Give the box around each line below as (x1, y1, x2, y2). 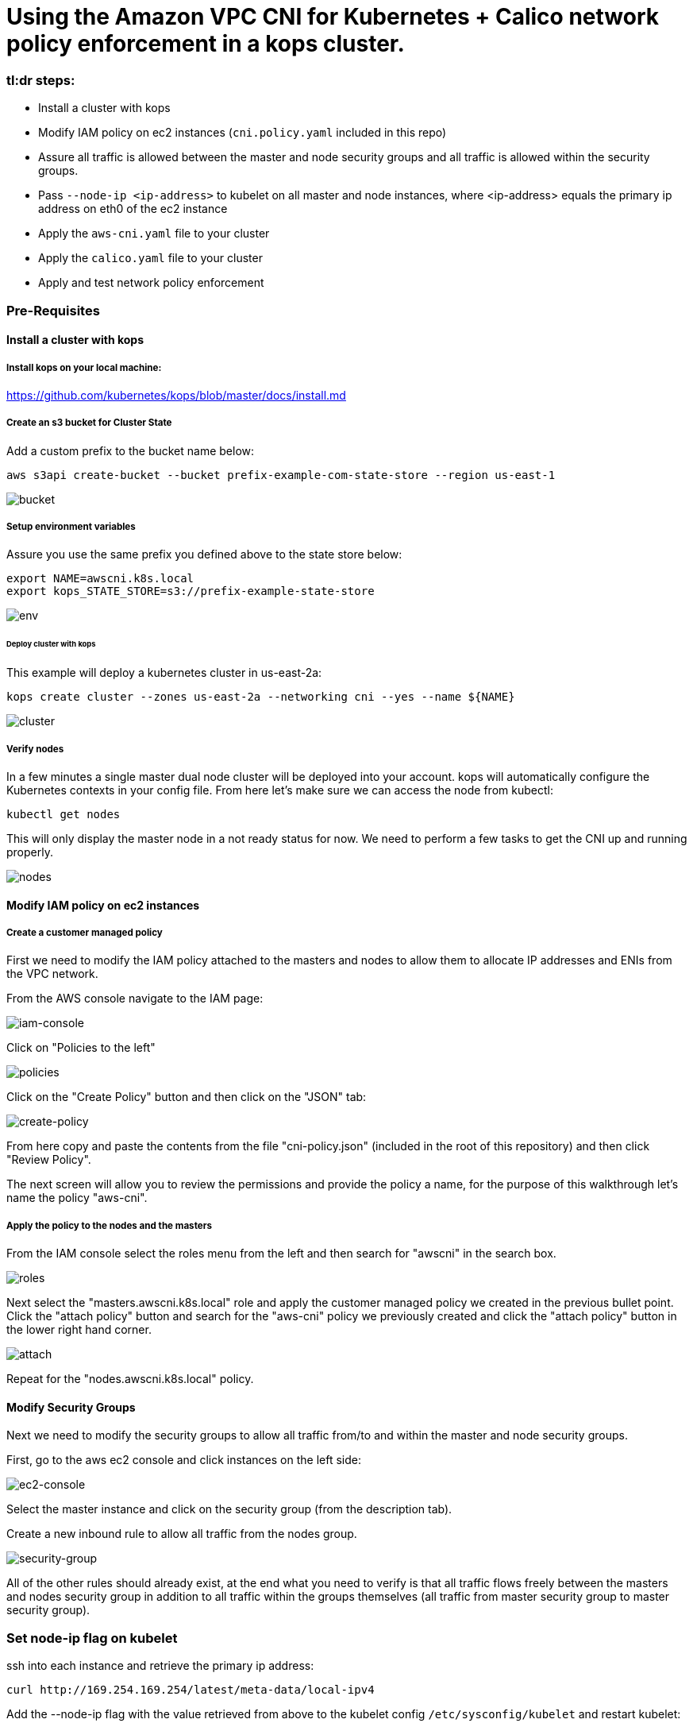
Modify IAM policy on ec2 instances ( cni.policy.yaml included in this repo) (38, 126, 447, 140)
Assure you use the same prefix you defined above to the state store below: (6, 547, 402, 562)
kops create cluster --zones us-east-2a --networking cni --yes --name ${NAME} (6, 690, 515, 704)
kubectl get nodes (6, 807, 121, 821)
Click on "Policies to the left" (6, 1041, 156, 1055)
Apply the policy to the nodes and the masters (6, 1219, 212, 1231)
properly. (6, 844, 53, 859)
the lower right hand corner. (6, 1323, 152, 1337)
